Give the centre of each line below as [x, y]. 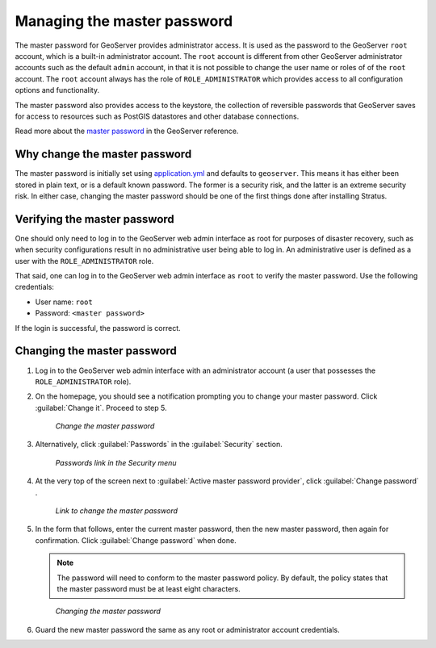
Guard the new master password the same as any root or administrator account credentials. [187, 629]
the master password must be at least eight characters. [149, 588]
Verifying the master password [95, 219]
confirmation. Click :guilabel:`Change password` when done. [136, 540]
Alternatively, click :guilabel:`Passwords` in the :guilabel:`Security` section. [159, 445]
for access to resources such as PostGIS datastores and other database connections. [157, 116]
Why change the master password [103, 155]
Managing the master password [124, 21]
